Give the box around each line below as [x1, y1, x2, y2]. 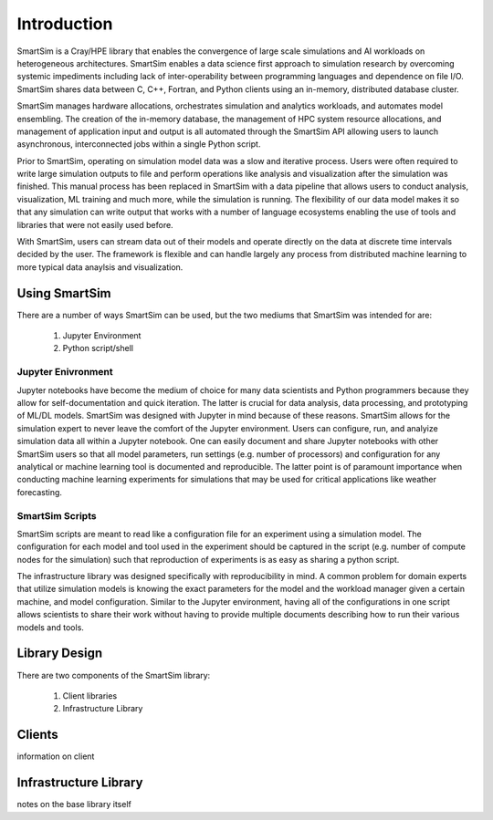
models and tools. [16, 621, 84, 633]
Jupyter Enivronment [16, 366, 113, 379]
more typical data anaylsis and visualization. [16, 261, 184, 273]
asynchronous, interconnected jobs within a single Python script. [16, 139, 261, 150]
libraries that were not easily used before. [16, 219, 173, 230]
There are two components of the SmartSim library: [16, 669, 211, 680]
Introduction [16, 14, 113, 34]
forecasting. [16, 486, 63, 497]
